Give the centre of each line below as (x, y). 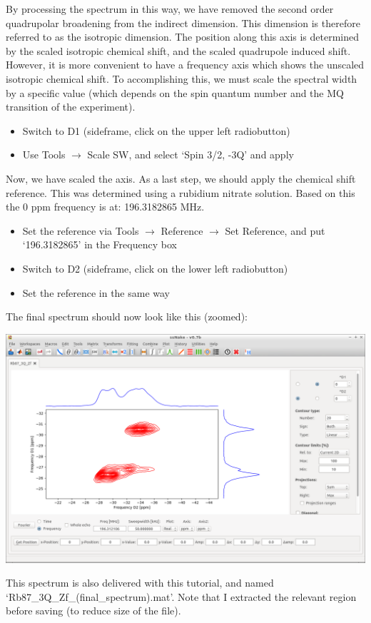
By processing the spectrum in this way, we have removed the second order (170, 9)
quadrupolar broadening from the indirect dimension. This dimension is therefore (183, 22)
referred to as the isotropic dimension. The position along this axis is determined (183, 37)
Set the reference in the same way (96, 292)
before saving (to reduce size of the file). (93, 611)
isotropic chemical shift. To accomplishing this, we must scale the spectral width (182, 78)
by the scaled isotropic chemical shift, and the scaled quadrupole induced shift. (178, 50)
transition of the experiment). (71, 107)
